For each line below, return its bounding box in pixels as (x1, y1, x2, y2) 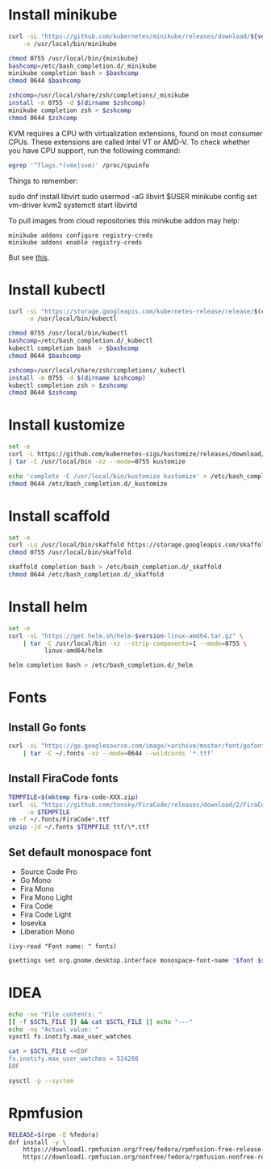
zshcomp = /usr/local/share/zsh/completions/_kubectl (8, 366, 186, 374)
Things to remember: (8, 176, 78, 185)
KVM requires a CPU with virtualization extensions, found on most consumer (8, 128, 263, 138)
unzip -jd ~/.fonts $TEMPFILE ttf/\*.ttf (8, 823, 150, 831)
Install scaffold (8, 506, 110, 525)
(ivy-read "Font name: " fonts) (8, 942, 117, 951)
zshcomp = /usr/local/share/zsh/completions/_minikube (8, 91, 190, 100)
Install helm (8, 598, 88, 616)
